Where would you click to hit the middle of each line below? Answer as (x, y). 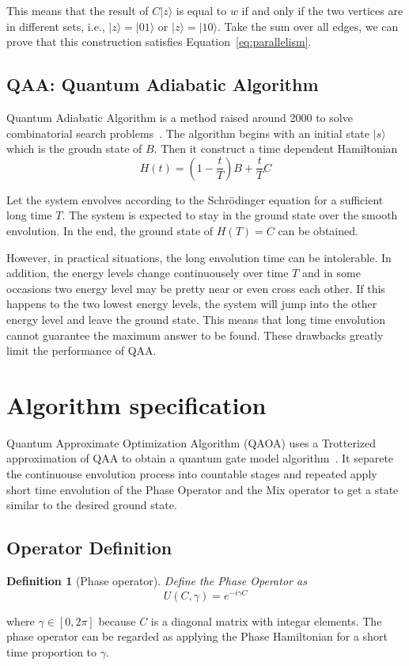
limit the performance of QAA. (81, 350)
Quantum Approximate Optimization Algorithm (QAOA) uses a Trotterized (191, 442)
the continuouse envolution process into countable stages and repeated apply (192, 474)
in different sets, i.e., (56, 26)
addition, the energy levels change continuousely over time (148, 273)
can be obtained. (318, 230)
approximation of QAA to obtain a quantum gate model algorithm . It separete (200, 458)
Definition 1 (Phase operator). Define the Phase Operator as (157, 580)
